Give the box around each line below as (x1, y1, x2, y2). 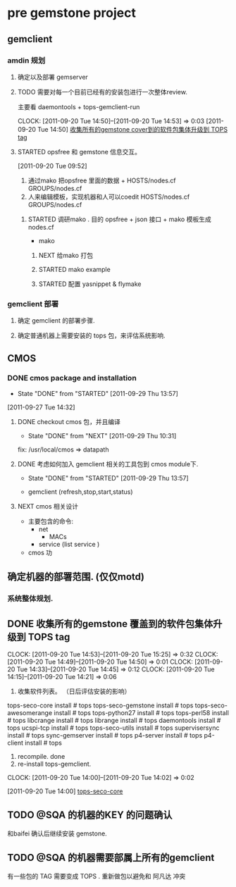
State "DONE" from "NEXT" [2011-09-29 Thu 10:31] (27, 431, 177, 440)
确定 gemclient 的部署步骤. (17, 316, 95, 325)
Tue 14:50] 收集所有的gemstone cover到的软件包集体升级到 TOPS (37, 125, 228, 133)
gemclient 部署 (7, 299, 59, 309)
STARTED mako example (38, 265, 111, 273)
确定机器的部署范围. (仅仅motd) (7, 571, 144, 583)
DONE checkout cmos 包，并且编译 (17, 417, 121, 426)
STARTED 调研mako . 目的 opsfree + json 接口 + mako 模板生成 (27, 215, 211, 223)
